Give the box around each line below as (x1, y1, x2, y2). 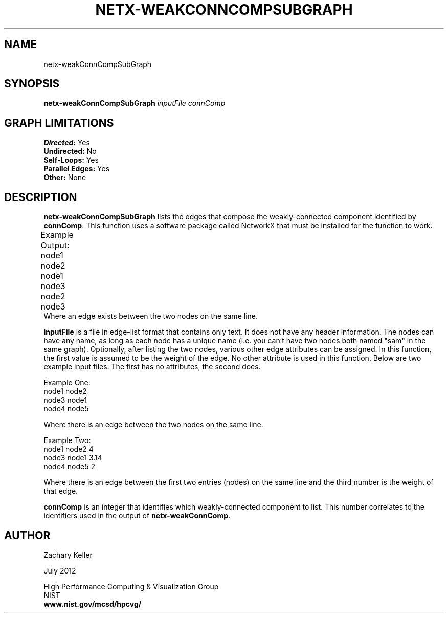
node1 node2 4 (43, 445, 94, 454)
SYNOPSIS (4, 77, 60, 91)
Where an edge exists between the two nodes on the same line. (43, 312, 258, 321)
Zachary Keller (43, 550, 93, 559)
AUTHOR (4, 528, 51, 542)
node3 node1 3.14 (43, 453, 102, 462)
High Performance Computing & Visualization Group (43, 582, 219, 591)
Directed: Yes (43, 138, 90, 147)
